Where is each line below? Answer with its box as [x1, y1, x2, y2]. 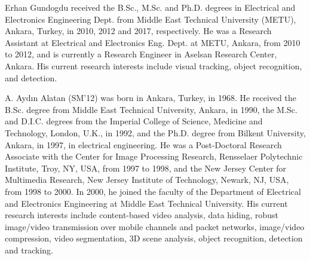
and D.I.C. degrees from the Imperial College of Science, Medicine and [5, 115, 263, 127]
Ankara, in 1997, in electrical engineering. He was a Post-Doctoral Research [5, 138, 282, 151]
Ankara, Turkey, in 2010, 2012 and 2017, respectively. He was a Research [5, 25, 272, 37]
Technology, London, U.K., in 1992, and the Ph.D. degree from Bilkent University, [5, 126, 306, 139]
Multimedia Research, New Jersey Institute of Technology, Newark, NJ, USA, [5, 173, 289, 186]
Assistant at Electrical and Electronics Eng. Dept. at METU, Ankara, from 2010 [5, 36, 300, 48]
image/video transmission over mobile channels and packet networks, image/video [5, 220, 305, 233]
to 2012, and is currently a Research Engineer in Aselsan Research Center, [5, 48, 277, 60]
